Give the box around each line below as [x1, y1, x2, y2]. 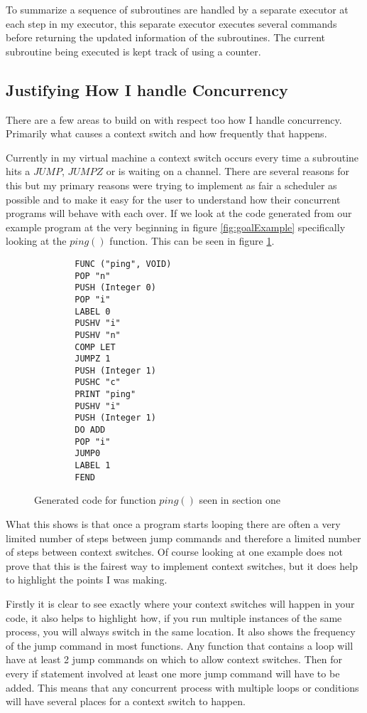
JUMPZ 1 [75, 354, 111, 364]
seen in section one [199, 492, 280, 507]
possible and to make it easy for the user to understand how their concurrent [6, 191, 341, 206]
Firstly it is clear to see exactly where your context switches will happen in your [6, 596, 355, 611]
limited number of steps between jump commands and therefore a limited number [6, 530, 361, 545]
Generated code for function [34, 492, 156, 507]
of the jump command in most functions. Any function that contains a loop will [6, 638, 354, 653]
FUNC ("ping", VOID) [75, 258, 172, 269]
